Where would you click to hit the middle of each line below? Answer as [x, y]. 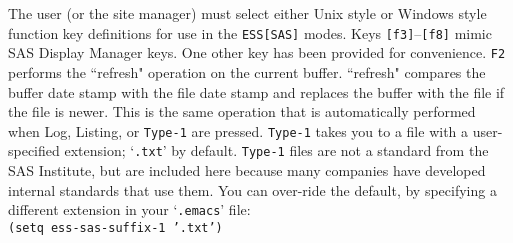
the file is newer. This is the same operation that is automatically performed [242, 111]
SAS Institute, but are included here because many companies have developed [247, 170]
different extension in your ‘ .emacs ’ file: [129, 209]
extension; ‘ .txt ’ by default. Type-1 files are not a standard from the [276, 150]
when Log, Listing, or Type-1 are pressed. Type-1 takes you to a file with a [238, 130]
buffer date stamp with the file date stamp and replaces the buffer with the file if [256, 91]
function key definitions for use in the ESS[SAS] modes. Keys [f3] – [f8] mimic [250, 32]
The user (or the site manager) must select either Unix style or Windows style [247, 13]
